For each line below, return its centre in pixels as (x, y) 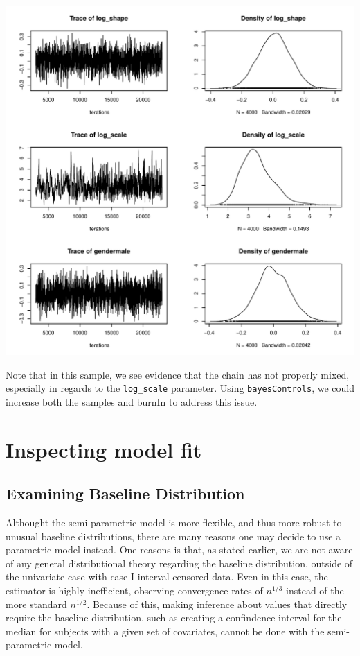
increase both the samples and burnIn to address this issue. (132, 401)
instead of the (315, 590)
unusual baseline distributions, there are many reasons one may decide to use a (173, 536)
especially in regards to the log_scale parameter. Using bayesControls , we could (180, 388)
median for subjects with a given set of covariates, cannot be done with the (165, 631)
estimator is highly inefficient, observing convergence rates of (134, 590)
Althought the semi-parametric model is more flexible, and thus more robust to (174, 523)
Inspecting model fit (104, 449)
